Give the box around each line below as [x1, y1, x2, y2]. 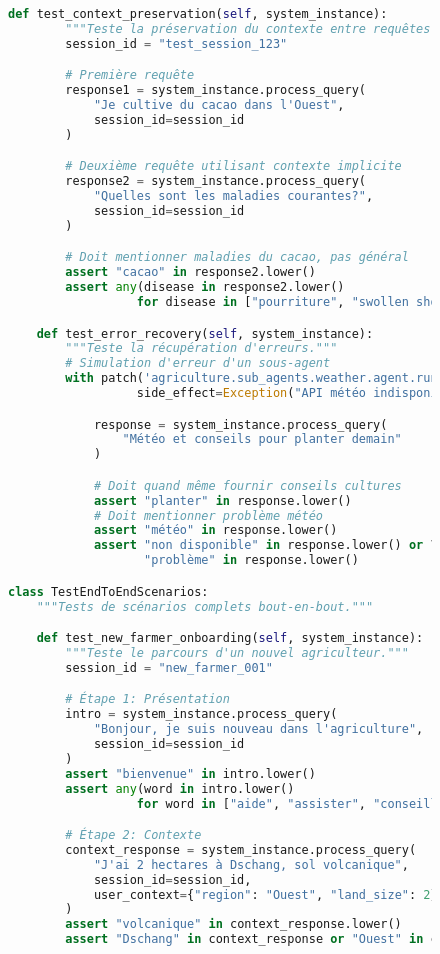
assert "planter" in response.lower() [93, 493, 352, 508]
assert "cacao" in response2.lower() [65, 265, 316, 280]
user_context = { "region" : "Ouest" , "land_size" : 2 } [93, 887, 438, 902]
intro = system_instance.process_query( [65, 707, 338, 722]
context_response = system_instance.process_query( [65, 842, 417, 857]
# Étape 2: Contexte [65, 828, 202, 843]
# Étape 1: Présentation [65, 692, 230, 707]
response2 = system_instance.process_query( [65, 174, 366, 189]
